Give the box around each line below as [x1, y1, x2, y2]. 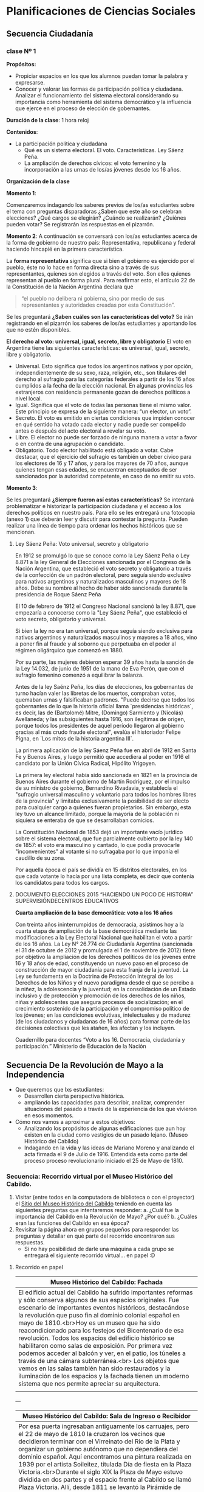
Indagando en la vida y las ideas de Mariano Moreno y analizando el [24, 1144, 194, 1151]
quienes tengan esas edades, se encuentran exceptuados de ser [15, 465, 177, 473]
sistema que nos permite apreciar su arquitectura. [18, 1379, 160, 1388]
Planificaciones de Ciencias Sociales [6, 4, 196, 18]
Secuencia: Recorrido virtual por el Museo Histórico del [6, 1172, 173, 1180]
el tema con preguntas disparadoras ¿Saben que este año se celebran [6, 207, 182, 215]
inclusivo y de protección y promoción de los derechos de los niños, [15, 992, 186, 999]
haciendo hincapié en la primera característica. [6, 245, 124, 253]
